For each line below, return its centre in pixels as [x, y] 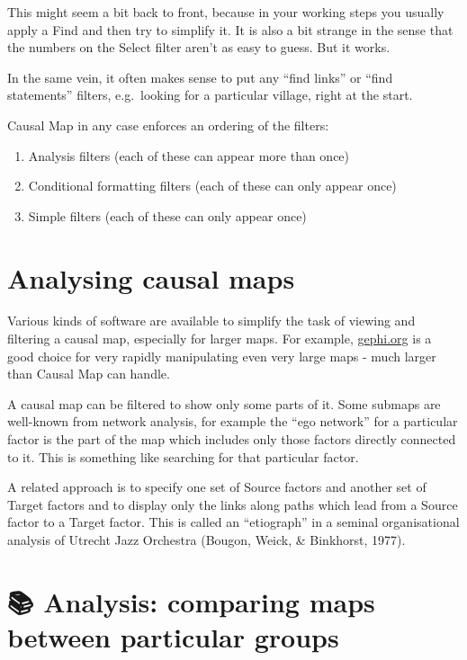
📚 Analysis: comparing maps [191, 601]
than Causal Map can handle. [89, 374]
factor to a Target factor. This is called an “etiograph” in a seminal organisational [233, 522]
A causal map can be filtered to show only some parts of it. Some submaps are [224, 403]
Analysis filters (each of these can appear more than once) [189, 155]
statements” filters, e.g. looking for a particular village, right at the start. [210, 95]
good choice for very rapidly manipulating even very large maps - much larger [222, 356]
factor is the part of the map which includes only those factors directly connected [232, 439]
